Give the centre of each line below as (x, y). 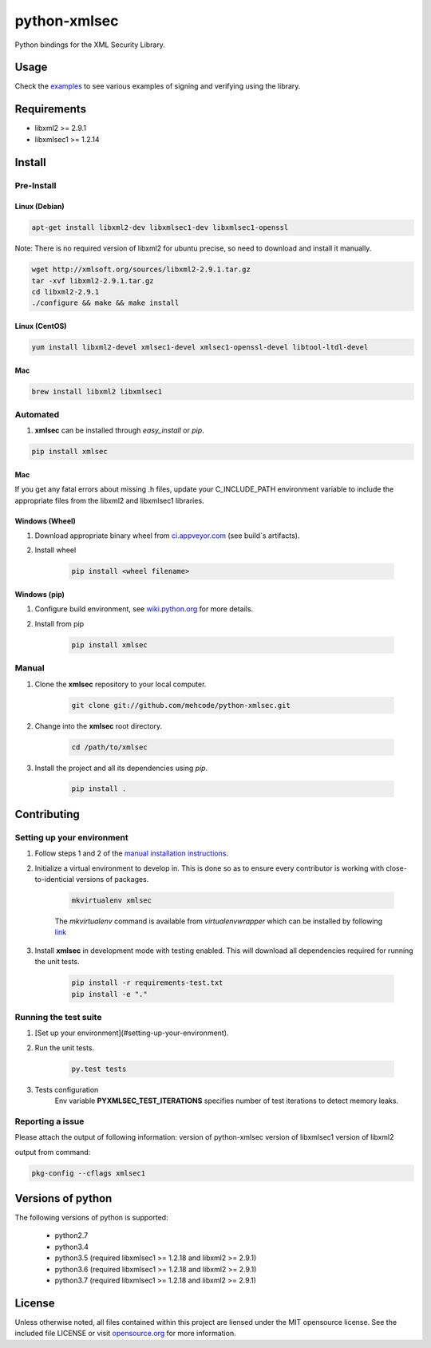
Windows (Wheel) (45, 521)
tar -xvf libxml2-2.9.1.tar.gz (93, 281)
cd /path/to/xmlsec (109, 747)
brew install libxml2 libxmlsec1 (97, 391)
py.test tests (99, 1069)
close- (396, 868)
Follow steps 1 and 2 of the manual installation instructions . (132, 853)
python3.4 (72, 1247)
